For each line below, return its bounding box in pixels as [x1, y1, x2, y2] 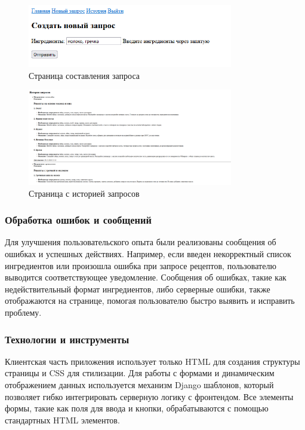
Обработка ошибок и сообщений [5, 212, 152, 227]
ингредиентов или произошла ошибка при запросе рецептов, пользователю [5, 259, 276, 272]
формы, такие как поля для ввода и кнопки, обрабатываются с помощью [5, 402, 269, 414]
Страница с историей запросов [29, 187, 140, 199]
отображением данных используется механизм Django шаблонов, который [5, 379, 274, 391]
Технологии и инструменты [5, 331, 130, 346]
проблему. [5, 306, 42, 319]
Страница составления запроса [29, 69, 140, 81]
